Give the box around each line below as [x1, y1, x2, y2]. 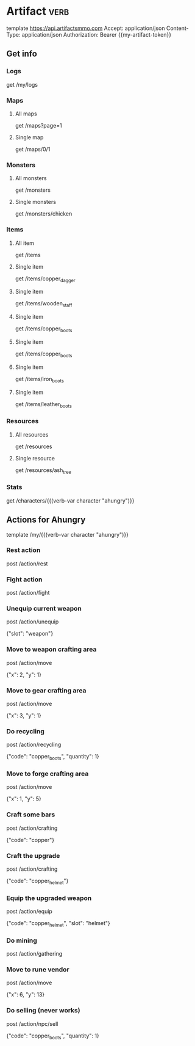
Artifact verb [6, 4, 69, 18]
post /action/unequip [6, 618, 59, 625]
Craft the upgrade [6, 851, 60, 860]
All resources [15, 430, 49, 438]
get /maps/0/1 [15, 145, 51, 153]
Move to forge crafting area [6, 769, 89, 778]
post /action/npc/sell [6, 1020, 58, 1027]
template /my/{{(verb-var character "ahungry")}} [6, 531, 129, 538]
